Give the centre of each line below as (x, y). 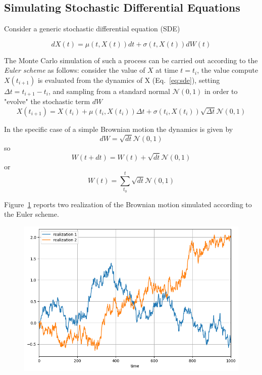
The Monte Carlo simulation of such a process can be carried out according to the (131, 60)
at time (167, 70)
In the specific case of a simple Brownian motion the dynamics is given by (119, 129)
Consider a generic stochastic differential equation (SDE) (92, 29)
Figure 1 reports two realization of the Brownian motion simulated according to (128, 204)
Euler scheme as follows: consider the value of (75, 70)
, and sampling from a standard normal (109, 91)
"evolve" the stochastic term (47, 101)
